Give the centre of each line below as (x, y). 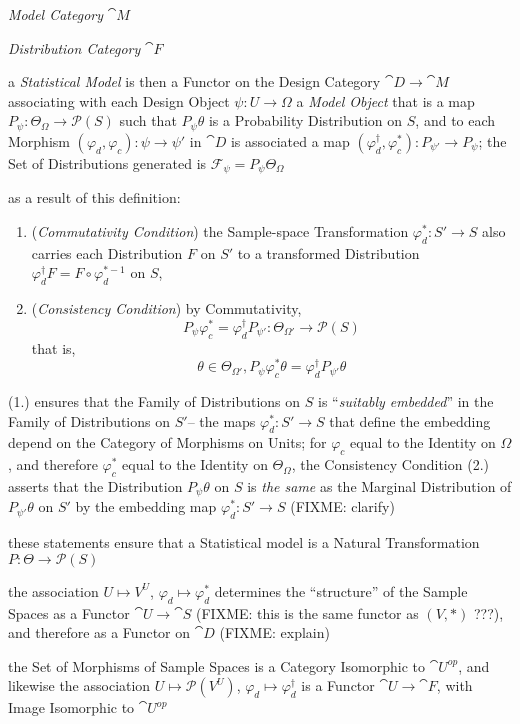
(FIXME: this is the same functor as (307, 612)
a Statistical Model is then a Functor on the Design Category (194, 81)
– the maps (221, 420)
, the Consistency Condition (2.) (390, 464)
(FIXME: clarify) (342, 506)
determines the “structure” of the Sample (341, 590)
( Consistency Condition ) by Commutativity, (166, 308)
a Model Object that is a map (385, 100)
